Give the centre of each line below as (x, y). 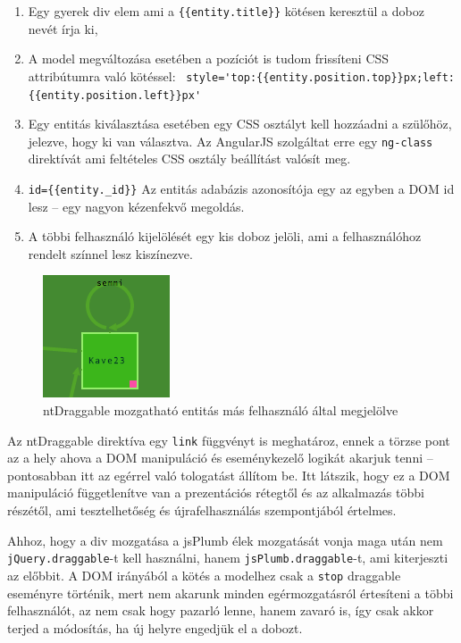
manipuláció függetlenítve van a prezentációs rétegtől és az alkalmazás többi (216, 493)
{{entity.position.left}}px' (115, 95)
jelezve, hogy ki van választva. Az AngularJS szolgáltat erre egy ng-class (230, 141)
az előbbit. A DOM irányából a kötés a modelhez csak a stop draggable (204, 575)
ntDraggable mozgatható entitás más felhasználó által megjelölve (221, 410)
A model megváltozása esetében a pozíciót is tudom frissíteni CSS (209, 58)
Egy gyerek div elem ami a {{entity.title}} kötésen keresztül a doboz (226, 11)
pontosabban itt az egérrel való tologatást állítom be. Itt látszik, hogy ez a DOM (229, 475)
